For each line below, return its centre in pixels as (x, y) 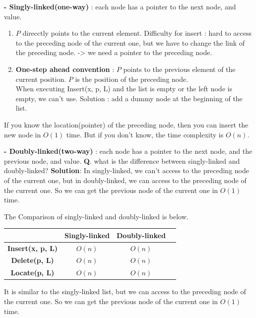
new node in (23, 134)
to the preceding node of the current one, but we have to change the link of (130, 42)
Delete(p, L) (32, 260)
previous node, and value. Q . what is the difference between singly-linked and (122, 160)
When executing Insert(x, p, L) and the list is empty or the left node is (124, 89)
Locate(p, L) (32, 273)
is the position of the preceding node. (132, 79)
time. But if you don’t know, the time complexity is (145, 134)
